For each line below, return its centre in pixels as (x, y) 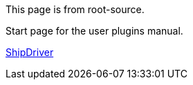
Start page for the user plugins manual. (94, 31)
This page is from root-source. (75, 9)
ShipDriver (30, 52)
